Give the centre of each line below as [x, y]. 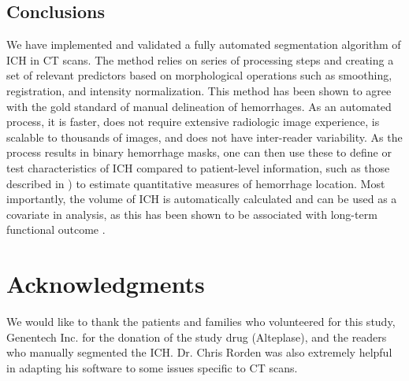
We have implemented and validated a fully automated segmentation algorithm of [204, 44]
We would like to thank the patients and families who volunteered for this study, [201, 322]
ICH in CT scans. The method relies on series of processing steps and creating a [200, 59]
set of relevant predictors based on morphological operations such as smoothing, [199, 75]
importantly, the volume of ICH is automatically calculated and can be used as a [202, 199]
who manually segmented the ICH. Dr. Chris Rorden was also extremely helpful [199, 352]
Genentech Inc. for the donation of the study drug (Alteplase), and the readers [197, 337]
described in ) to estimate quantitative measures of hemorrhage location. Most [196, 183]
